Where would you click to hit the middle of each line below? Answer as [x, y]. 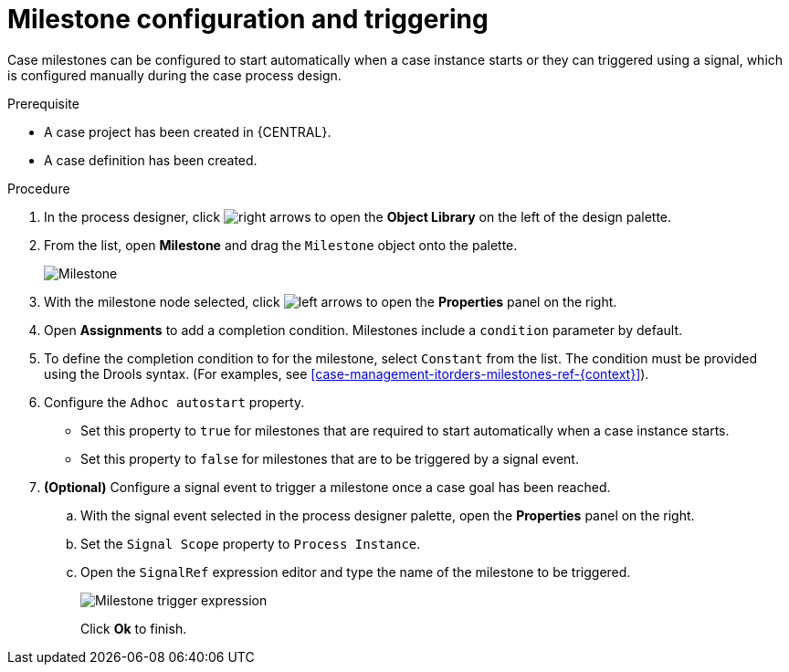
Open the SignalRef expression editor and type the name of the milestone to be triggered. [356, 572]
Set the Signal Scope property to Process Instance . [251, 543]
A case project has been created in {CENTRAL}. [188, 131]
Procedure [39, 188]
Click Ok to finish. [134, 628]
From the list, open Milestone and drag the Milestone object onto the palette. [281, 245]
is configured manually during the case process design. [174, 75]
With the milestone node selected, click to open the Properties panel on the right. [331, 301]
